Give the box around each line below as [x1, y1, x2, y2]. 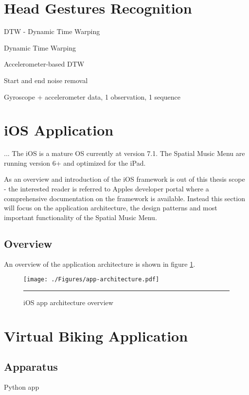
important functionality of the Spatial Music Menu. [4, 212, 157, 222]
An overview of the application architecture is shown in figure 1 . [4, 258, 196, 269]
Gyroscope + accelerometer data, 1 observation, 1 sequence [4, 91, 180, 102]
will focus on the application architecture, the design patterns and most [4, 203, 217, 213]
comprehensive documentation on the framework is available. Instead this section [4, 193, 245, 203]
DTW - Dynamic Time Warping [4, 26, 100, 36]
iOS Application [4, 120, 114, 140]
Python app [4, 382, 39, 392]
